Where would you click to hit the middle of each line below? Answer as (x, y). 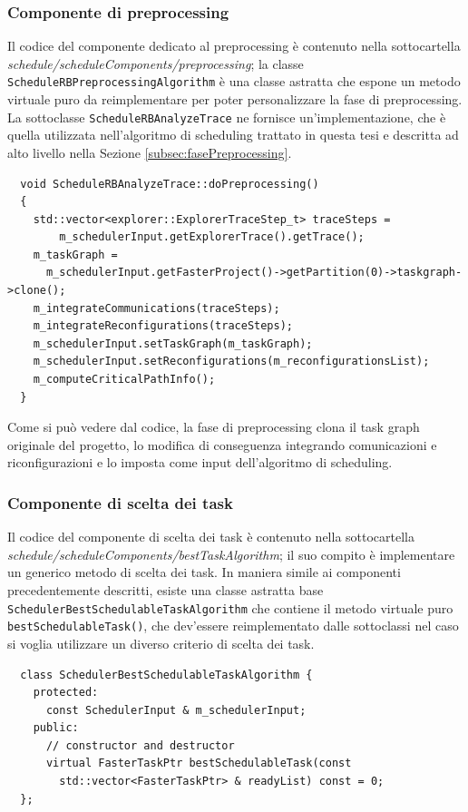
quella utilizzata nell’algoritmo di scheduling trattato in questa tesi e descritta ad (233, 135)
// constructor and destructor (140, 745)
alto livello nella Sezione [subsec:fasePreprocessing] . (150, 152)
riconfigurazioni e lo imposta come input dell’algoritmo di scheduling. (200, 462)
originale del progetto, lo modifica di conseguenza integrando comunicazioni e (222, 444)
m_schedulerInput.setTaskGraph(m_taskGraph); (173, 343)
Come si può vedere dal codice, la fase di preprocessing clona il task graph (214, 427)
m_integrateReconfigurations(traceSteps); (163, 326)
